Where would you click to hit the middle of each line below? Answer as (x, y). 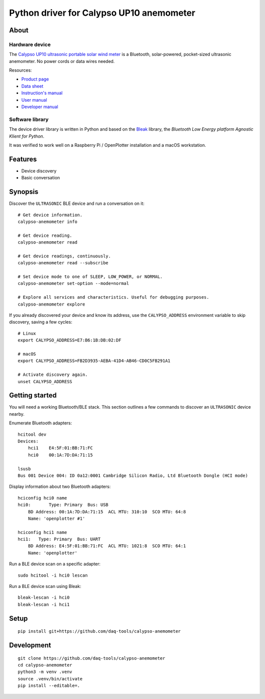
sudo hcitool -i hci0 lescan (53, 575)
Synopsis (24, 192)
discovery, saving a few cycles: (41, 322)
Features (23, 159)
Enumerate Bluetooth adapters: (40, 423)
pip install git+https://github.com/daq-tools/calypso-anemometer (99, 631)
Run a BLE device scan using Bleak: (45, 587)
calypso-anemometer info (48, 222)
